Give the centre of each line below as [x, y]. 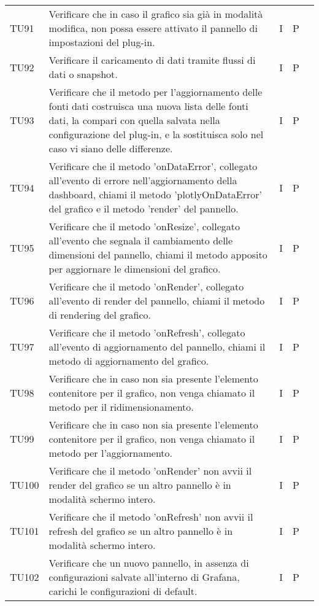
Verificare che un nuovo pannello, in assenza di [149, 563]
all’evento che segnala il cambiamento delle [141, 240]
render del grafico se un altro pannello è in [140, 485]
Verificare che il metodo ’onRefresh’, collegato [147, 332]
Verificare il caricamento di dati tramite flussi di [152, 60]
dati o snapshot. [83, 74]
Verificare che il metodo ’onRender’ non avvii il [150, 471]
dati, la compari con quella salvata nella [134, 120]
